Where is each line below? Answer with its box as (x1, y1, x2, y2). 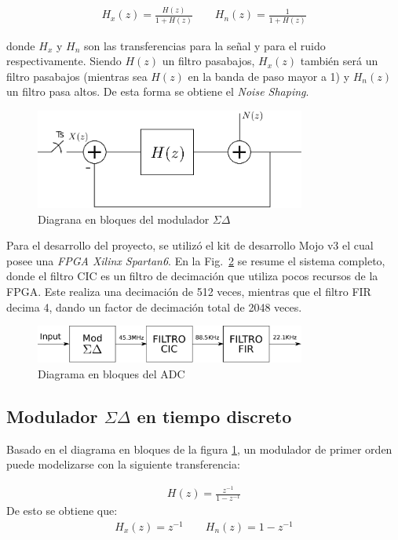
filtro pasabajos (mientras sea (6, 67, 148, 84)
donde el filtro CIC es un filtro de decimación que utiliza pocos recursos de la (6, 268, 378, 284)
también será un (300, 53, 378, 69)
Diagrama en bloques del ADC (38, 365, 185, 381)
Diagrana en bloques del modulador (38, 210, 210, 227)
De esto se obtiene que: (6, 502, 118, 519)
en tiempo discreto (137, 403, 292, 428)
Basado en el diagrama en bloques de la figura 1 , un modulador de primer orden (6, 440, 393, 457)
